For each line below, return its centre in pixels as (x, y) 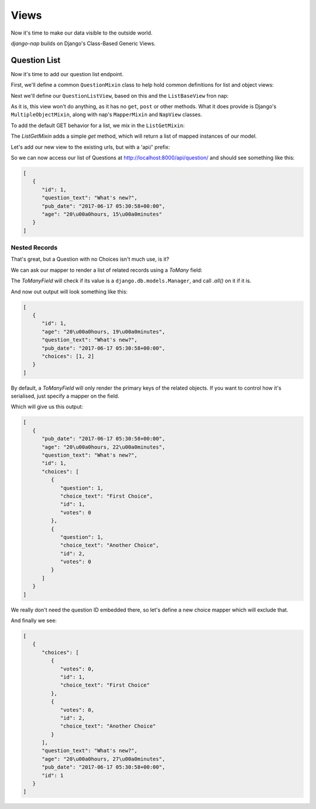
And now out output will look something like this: (69, 291)
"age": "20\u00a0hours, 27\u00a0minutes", (104, 759)
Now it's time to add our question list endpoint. (67, 74)
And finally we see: (34, 620)
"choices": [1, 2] (68, 356)
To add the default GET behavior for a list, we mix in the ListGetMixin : (98, 125)
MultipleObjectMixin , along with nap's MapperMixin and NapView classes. (107, 115)
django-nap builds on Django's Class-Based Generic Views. (83, 43)
